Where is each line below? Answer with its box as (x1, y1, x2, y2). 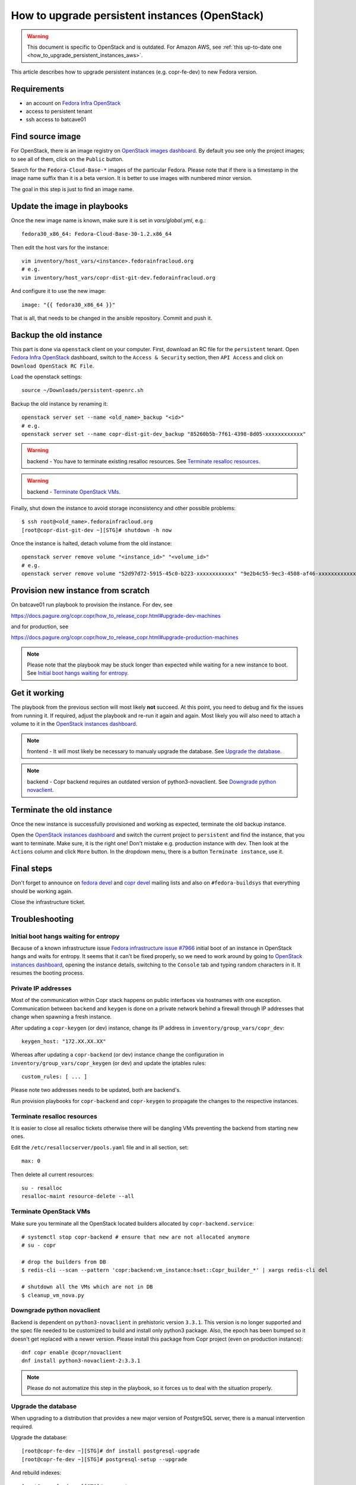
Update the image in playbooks (11, 201, 129, 211)
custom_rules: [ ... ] (21, 1073, 88, 1080)
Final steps (11, 864, 53, 874)
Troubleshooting (11, 914, 74, 924)
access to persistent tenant (26, 108, 93, 115)
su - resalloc (21, 1184, 62, 1191)
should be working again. (11, 887, 73, 895)
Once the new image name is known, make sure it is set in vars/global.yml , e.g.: (11, 217, 206, 224)
